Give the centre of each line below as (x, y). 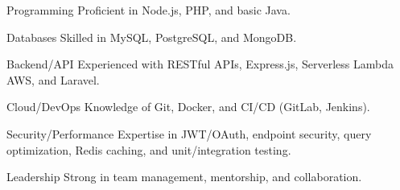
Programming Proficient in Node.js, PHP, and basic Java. (148, 10)
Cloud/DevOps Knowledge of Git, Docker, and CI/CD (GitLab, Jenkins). (188, 107)
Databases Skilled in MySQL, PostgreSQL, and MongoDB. (152, 37)
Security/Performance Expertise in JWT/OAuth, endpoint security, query (189, 133)
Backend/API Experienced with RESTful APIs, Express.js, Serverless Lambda (200, 64)
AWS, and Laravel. (53, 79)
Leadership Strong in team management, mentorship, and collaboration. (184, 177)
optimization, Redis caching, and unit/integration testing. (149, 149)
